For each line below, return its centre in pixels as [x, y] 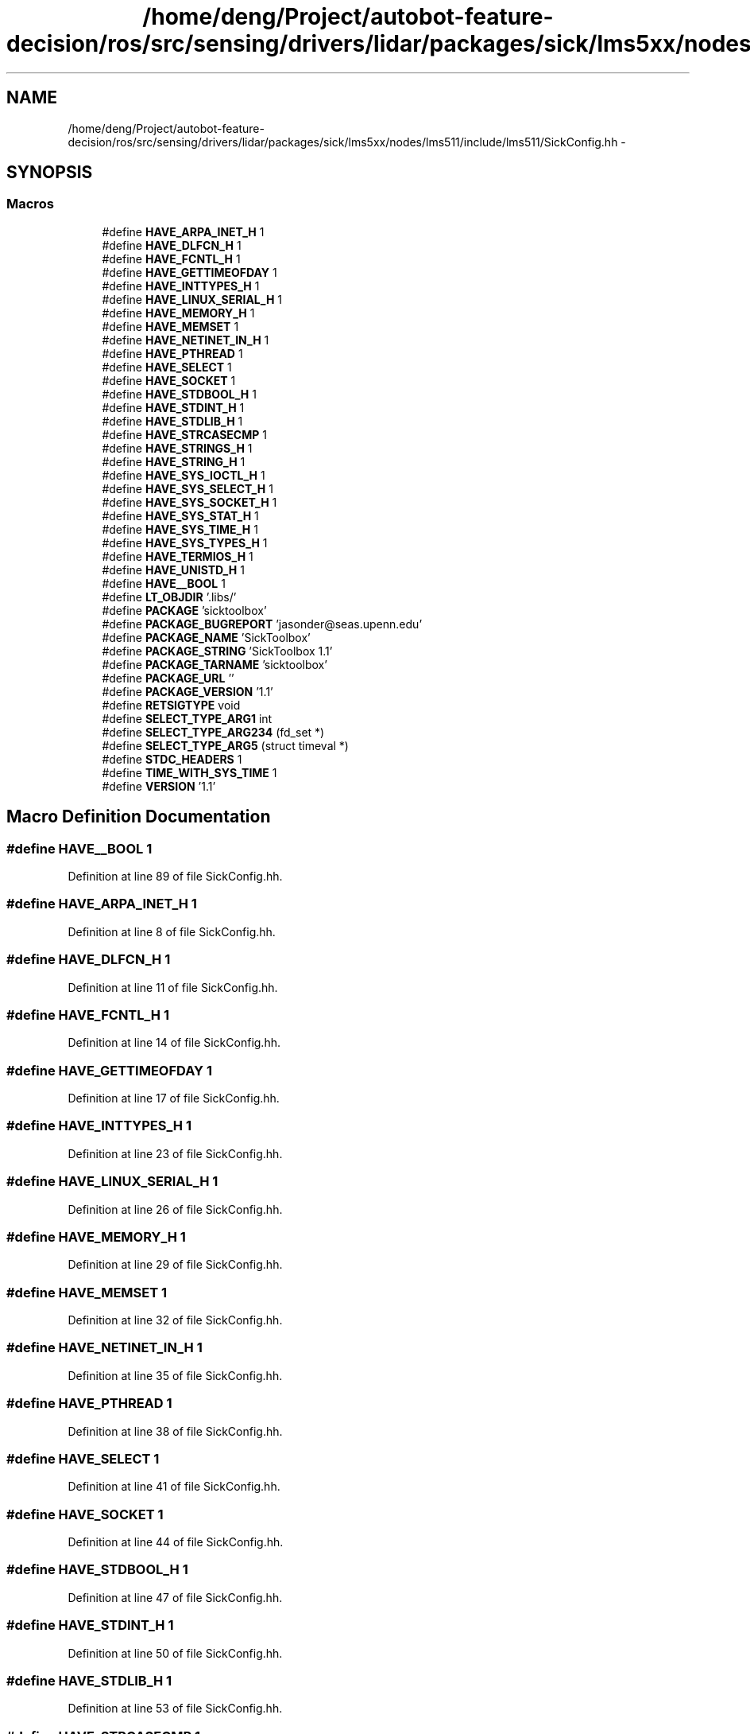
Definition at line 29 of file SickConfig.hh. [175, 1265]
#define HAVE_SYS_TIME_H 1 [180, 529]
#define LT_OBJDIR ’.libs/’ [169, 597]
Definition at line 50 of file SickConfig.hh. [175, 1653]
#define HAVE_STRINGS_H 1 [177, 448]
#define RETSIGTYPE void [171, 705]
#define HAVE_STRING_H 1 [174, 461]
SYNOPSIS [50, 173]
